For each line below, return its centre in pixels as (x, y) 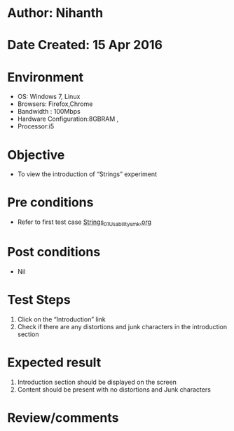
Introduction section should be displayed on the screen (97, 382)
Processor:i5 (36, 126)
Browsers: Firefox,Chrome (55, 104)
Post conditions (54, 252)
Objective (36, 155)
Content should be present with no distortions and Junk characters (114, 389)
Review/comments (63, 417)
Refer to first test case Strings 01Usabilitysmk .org (84, 223)
